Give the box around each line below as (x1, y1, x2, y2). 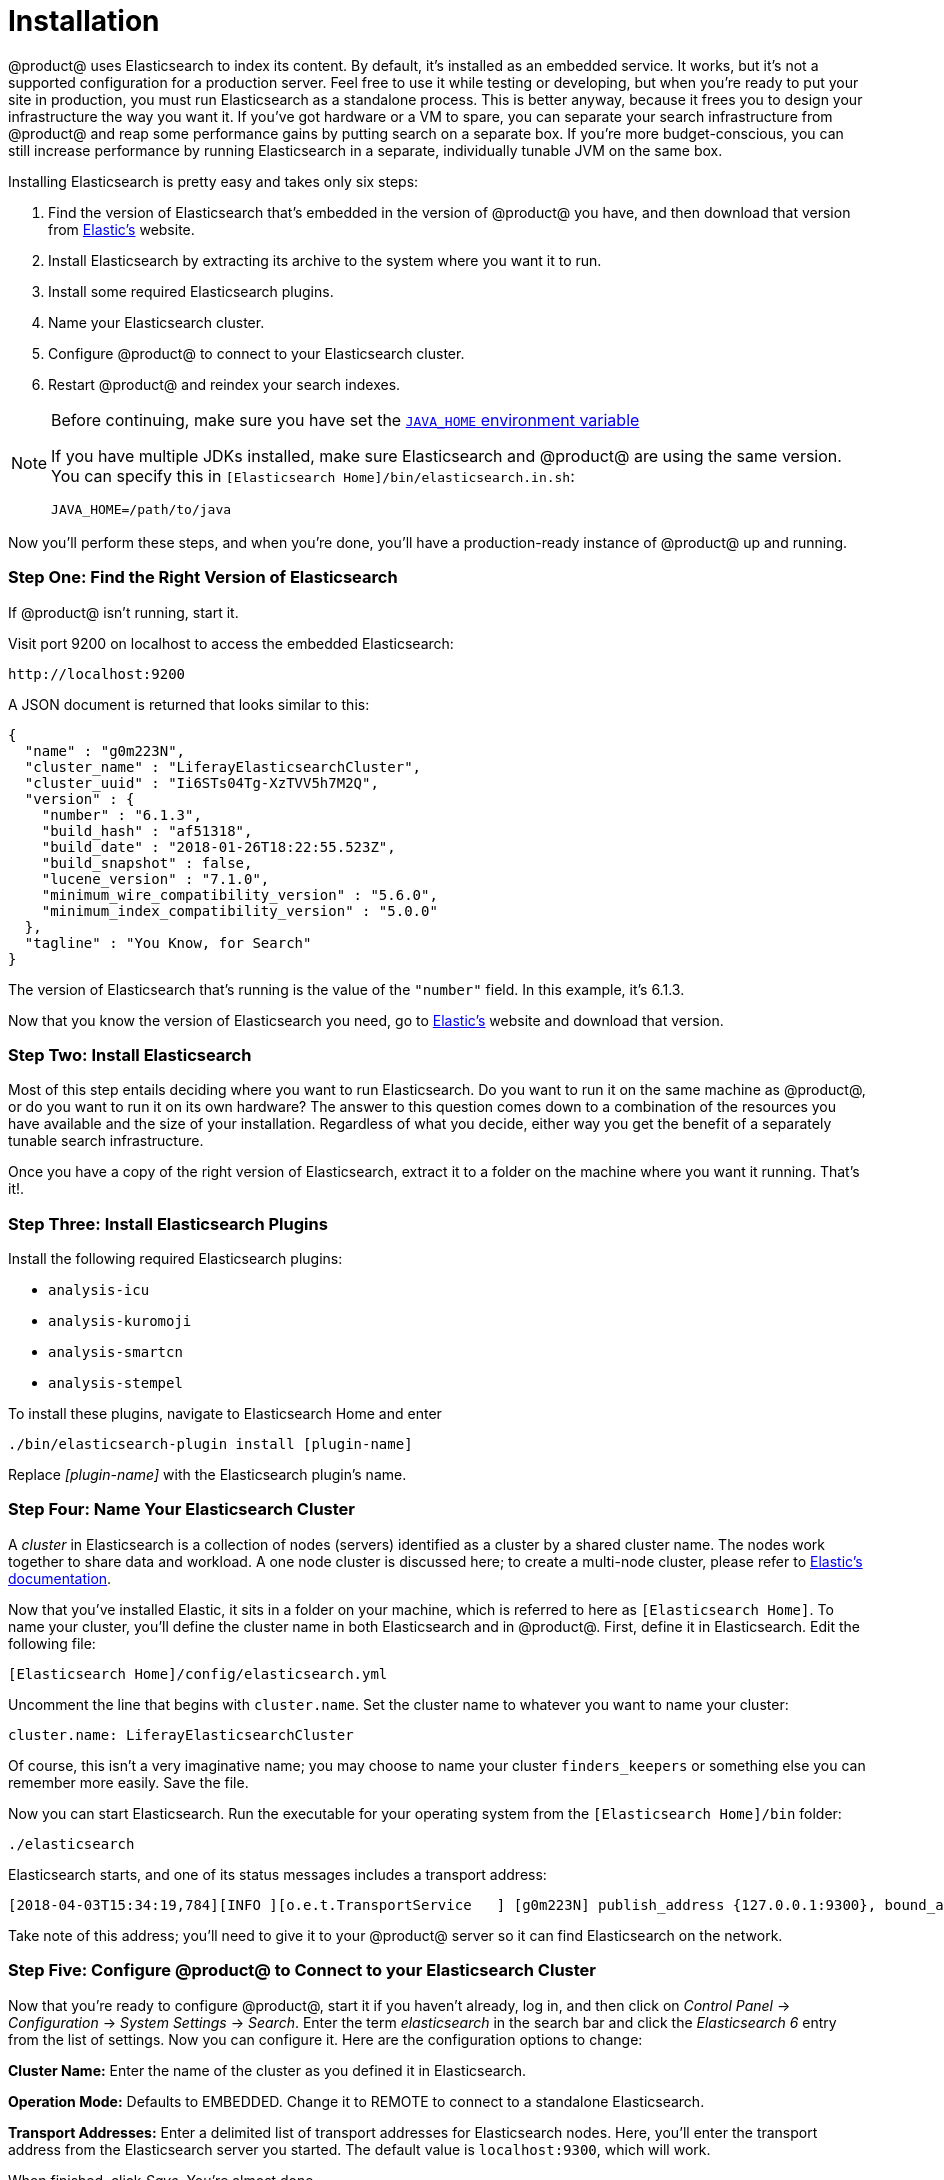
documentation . (8, 1569, 112, 1587)
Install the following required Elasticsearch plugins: (8, 1250, 343, 1267)
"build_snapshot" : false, (41, 854, 253, 871)
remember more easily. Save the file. (8, 1773, 249, 1791)
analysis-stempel (48, 1375, 183, 1391)
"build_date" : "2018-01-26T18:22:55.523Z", (41, 838, 396, 855)
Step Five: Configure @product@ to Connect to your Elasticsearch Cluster (8, 1960, 596, 1981)
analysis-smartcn (48, 1344, 183, 1360)
